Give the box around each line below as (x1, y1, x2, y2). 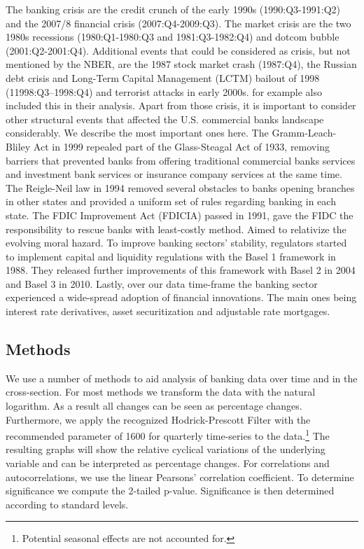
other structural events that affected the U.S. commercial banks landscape (6, 111, 324, 126)
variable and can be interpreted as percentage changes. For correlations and (6, 456, 330, 471)
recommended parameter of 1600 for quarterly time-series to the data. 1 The (6, 426, 330, 443)
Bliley (6, 139, 31, 153)
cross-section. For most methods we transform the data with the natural (6, 384, 316, 399)
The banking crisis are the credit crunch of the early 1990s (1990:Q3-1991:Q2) (6, 2, 340, 16)
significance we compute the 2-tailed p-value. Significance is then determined (6, 483, 335, 498)
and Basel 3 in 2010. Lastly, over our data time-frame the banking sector (6, 276, 318, 291)
